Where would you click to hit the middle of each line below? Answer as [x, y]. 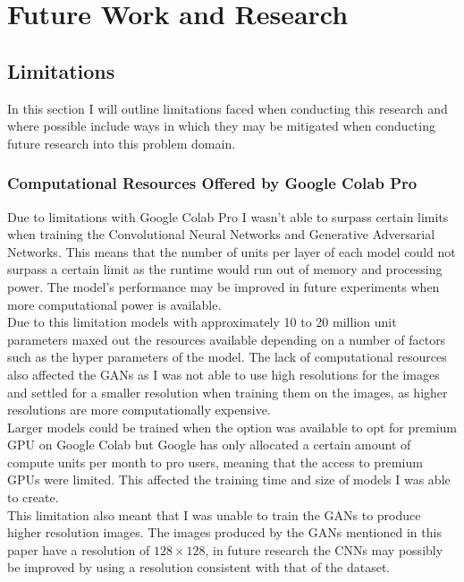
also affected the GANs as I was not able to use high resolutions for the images [224, 374]
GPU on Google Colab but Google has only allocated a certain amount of [209, 445]
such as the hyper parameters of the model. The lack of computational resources [227, 357]
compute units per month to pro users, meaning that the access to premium [215, 462]
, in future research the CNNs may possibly [324, 549]
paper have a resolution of [79, 549]
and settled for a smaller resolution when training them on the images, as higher [228, 392]
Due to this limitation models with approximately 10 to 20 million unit [202, 322]
